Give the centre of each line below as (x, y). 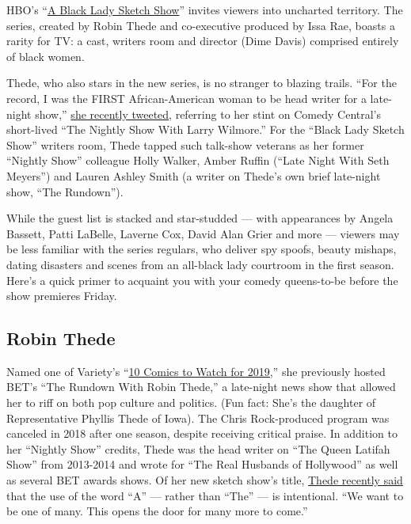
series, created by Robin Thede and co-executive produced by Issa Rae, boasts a (201, 25)
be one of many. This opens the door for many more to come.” (157, 511)
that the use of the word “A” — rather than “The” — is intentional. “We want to (205, 495)
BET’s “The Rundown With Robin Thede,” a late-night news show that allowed (201, 387)
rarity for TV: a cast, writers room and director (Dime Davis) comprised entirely (203, 41)
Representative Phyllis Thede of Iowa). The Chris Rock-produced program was (198, 418)
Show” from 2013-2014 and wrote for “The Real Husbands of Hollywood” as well (202, 464)
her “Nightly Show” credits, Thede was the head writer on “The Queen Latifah (198, 448)
